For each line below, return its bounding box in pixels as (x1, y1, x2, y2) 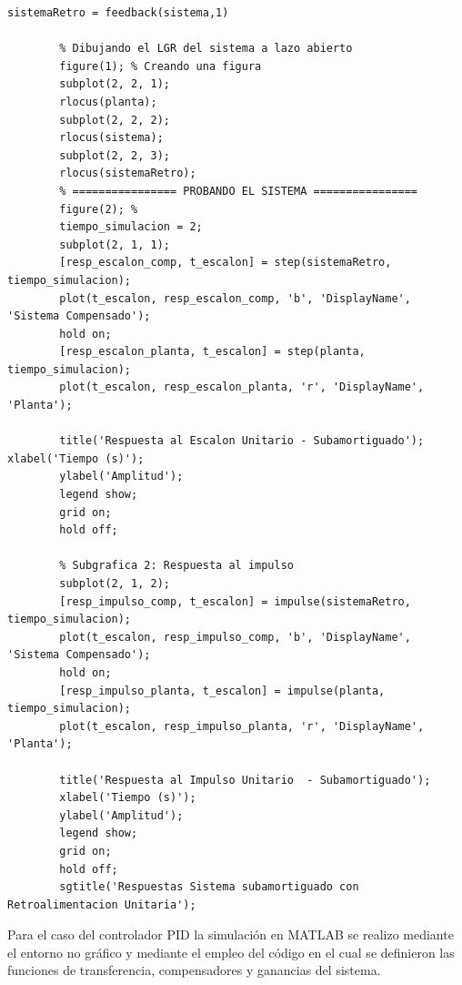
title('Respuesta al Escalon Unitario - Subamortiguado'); (59, 434, 425, 448)
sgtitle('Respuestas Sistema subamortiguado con (59, 880, 359, 894)
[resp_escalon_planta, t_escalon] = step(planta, (59, 345, 366, 359)
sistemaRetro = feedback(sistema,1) (7, 6, 229, 19)
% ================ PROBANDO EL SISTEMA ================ (59, 184, 418, 198)
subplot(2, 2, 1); (59, 77, 170, 91)
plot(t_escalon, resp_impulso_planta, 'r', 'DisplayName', (59, 719, 425, 733)
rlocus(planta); (59, 95, 157, 108)
